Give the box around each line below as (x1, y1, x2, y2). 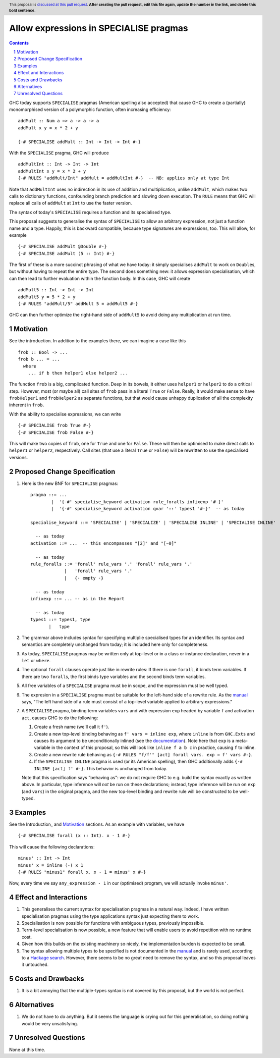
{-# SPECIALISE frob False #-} (18, 429, 94, 435)
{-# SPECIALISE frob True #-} (18, 423, 92, 428)
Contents (9, 40, 29, 46)
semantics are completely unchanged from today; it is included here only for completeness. (21, 641, 209, 647)
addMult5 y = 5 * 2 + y (18, 294, 76, 300)
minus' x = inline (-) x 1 (18, 862, 84, 868)
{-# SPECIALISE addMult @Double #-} (18, 244, 107, 250)
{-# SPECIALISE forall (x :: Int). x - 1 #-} (18, 833, 131, 839)
